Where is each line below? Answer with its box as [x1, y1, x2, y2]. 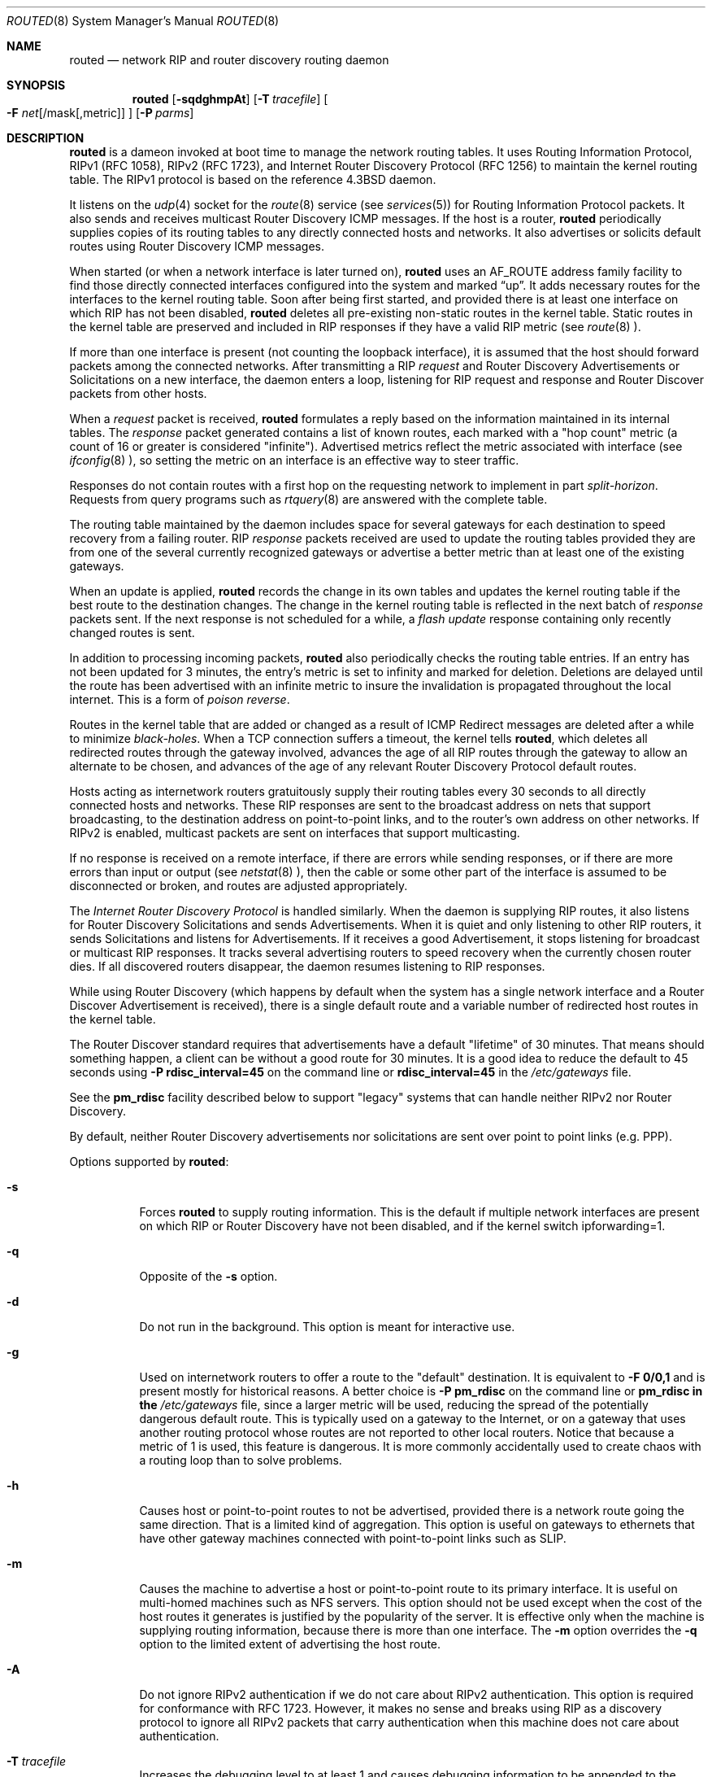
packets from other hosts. [69, 386, 207, 400]
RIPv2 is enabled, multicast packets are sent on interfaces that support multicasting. [69, 826, 520, 840]
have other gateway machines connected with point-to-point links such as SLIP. [139, 1531, 567, 1545]
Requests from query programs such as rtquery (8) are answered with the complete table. [69, 492, 548, 506]
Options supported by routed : [69, 1155, 229, 1168]
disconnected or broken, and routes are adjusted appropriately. [69, 879, 408, 893]
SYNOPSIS [7, 78, 66, 92]
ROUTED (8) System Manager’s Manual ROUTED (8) [7, 14, 280, 28]
